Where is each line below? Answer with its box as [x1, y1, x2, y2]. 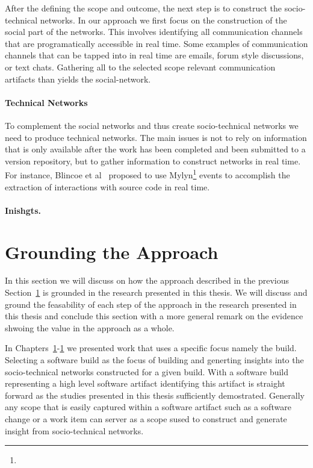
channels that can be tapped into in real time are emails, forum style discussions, [5, 49, 304, 61]
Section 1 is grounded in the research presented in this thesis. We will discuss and [5, 286, 308, 299]
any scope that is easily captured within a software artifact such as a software [5, 401, 291, 413]
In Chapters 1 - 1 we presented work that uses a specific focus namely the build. [5, 342, 297, 354]
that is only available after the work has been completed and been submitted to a [5, 143, 306, 155]
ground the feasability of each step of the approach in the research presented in [5, 298, 297, 310]
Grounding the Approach [5, 239, 218, 264]
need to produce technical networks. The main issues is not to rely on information [5, 131, 307, 143]
